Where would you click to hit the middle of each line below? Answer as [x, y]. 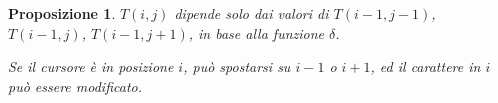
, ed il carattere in [425, 66]
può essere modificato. [75, 85]
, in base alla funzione [256, 32]
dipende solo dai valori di [251, 13]
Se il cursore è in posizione [91, 66]
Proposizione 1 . [62, 13]
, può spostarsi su [237, 66]
